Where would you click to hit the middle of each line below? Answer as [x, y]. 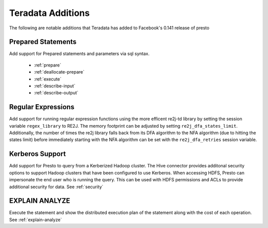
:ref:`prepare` [48, 65]
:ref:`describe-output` [56, 93]
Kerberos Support [37, 154]
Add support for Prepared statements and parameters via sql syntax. [79, 54]
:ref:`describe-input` [55, 86]
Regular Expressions [42, 107]
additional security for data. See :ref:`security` [56, 187]
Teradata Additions [49, 13]
